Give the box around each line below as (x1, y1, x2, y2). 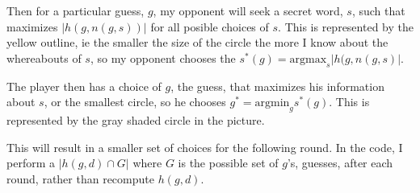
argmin (254, 97, 290, 109)
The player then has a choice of (6, 77, 162, 94)
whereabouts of (6, 49, 82, 66)
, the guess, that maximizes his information (170, 77, 384, 94)
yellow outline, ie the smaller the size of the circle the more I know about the (6, 34, 388, 51)
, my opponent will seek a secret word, (153, 2, 343, 18)
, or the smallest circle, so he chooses (44, 93, 226, 110)
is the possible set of (178, 154, 279, 171)
